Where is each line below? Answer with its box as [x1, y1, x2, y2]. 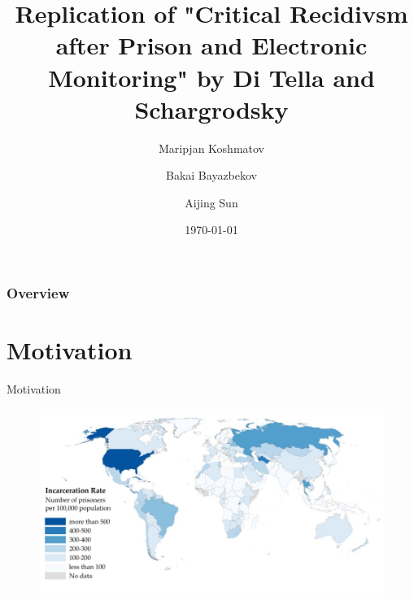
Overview [7, 283, 70, 303]
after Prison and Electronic [55, 28, 368, 62]
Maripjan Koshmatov [158, 139, 265, 156]
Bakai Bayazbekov [166, 167, 257, 184]
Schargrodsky [134, 92, 289, 125]
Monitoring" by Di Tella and [48, 60, 375, 93]
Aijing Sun [185, 193, 238, 211]
